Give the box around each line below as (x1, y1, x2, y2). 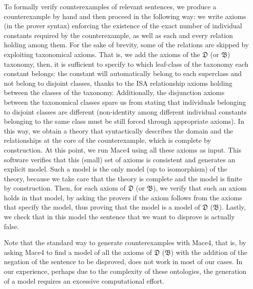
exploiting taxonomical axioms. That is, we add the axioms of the (4, 49, 200, 59)
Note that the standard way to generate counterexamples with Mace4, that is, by (4, 237, 246, 248)
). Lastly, (219, 202, 246, 212)
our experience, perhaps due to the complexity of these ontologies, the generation (4, 266, 247, 276)
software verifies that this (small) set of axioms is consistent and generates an (4, 154, 235, 164)
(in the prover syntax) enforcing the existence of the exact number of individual (4, 20, 242, 31)
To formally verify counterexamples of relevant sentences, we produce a (4, 1, 216, 11)
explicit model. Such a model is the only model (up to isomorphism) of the (4, 164, 227, 174)
